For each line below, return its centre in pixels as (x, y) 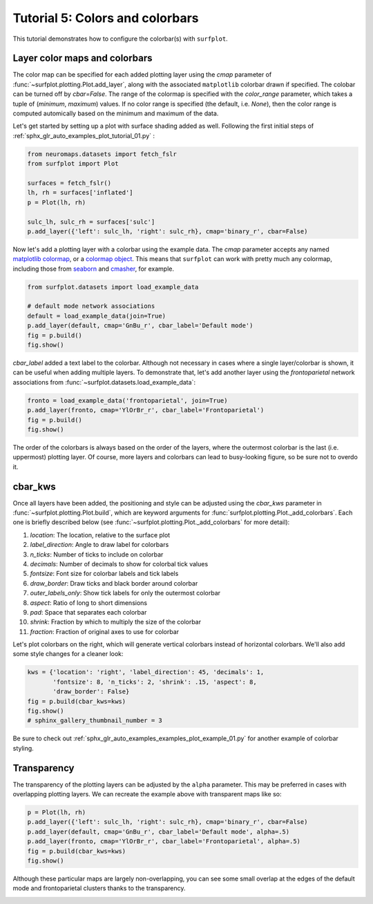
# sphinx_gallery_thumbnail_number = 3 (95, 721)
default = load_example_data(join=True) (96, 316)
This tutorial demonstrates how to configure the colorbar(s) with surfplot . (120, 39)
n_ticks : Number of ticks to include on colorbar (97, 554)
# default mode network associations (91, 306)
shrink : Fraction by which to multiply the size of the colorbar (116, 622)
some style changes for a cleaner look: (68, 654)
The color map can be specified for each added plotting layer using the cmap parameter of (142, 75)
